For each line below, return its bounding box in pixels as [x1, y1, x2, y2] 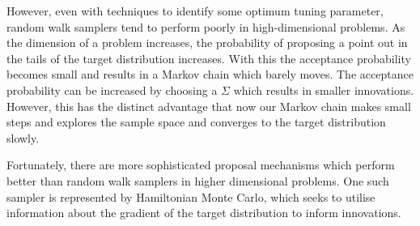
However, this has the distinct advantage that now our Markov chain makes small [6, 97, 411, 114]
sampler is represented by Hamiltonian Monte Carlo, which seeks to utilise [6, 188, 375, 205]
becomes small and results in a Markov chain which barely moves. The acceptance [6, 66, 414, 83]
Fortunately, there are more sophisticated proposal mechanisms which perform [6, 156, 395, 173]
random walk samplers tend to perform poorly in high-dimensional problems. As [6, 18, 405, 35]
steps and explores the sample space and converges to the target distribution [6, 113, 386, 130]
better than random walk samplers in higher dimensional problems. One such [6, 172, 389, 189]
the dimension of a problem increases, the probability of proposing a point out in [6, 34, 408, 51]
